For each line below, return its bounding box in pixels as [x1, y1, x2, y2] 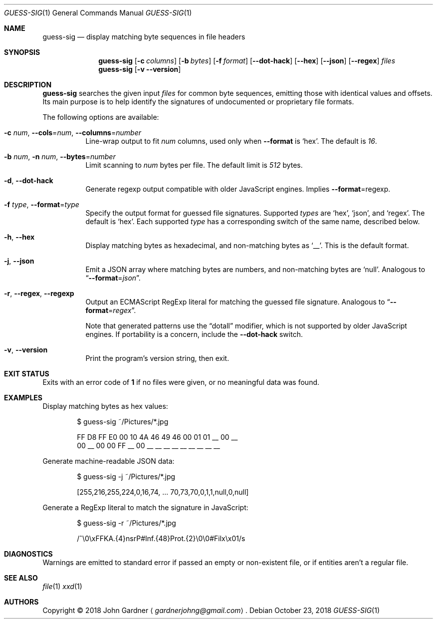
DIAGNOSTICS [4, 550, 53, 558]
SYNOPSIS [4, 48, 40, 56]
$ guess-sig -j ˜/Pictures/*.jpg [77, 472, 176, 481]
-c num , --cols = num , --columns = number [4, 128, 141, 137]
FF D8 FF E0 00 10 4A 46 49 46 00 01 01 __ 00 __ [77, 433, 238, 441]
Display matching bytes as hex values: [42, 402, 168, 410]
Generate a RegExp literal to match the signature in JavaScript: [42, 503, 248, 512]
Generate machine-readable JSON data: [42, 457, 175, 465]
